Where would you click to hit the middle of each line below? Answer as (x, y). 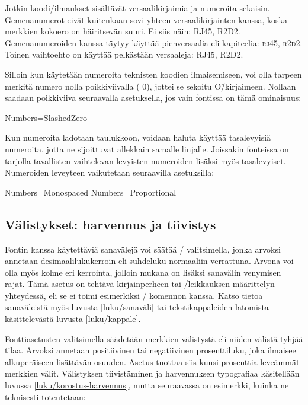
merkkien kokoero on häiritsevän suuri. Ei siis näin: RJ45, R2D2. (123, 31)
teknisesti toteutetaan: (45, 396)
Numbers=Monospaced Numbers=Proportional (91, 192)
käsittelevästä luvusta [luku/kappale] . (73, 319)
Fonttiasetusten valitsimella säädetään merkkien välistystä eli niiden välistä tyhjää (154, 338)
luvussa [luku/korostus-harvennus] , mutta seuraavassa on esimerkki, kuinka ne (147, 385)
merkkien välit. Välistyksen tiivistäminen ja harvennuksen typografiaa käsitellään (152, 373)
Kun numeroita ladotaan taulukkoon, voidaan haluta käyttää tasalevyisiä (138, 137)
